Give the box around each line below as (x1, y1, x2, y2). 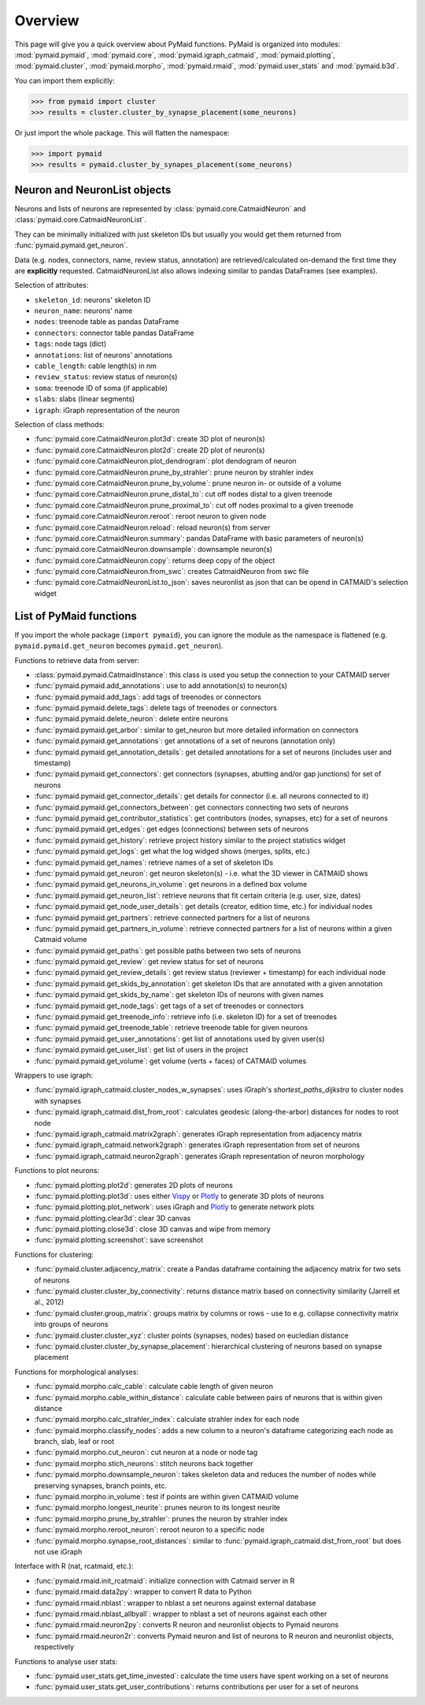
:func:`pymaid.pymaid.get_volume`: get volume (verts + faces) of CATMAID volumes (34, 1056, 307, 1066)
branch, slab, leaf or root (34, 1437, 115, 1446)
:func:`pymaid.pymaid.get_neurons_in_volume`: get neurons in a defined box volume (34, 880, 308, 889)
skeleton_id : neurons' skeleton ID (34, 295, 151, 304)
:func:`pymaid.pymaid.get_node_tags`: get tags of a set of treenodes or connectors (34, 1001, 305, 1011)
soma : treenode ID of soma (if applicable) (34, 383, 168, 393)
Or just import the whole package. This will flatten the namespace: (14, 128, 230, 138)
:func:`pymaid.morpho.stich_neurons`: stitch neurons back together (34, 1458, 253, 1468)
